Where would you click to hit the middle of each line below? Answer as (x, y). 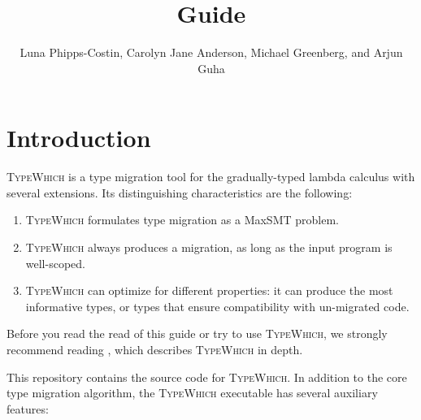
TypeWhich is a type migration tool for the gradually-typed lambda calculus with (211, 177)
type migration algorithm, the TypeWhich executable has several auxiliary (192, 393)
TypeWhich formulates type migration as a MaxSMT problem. (182, 220)
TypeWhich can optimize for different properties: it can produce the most (209, 290)
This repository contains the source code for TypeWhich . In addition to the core (207, 377)
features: (28, 408)
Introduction (79, 138)
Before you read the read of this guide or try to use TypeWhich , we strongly (197, 333)
